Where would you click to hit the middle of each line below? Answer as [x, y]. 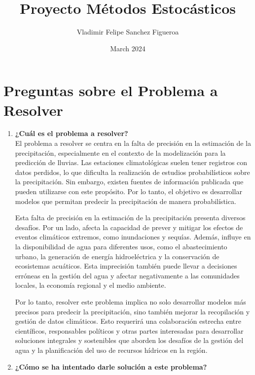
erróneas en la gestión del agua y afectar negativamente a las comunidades [127, 275]
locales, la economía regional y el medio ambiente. [91, 285]
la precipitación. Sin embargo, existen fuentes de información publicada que [129, 182]
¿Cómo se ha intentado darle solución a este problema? [111, 366]
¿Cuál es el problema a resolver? [72, 133]
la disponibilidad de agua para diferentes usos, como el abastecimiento [121, 246]
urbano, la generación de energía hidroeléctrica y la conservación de [117, 256]
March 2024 [128, 48]
